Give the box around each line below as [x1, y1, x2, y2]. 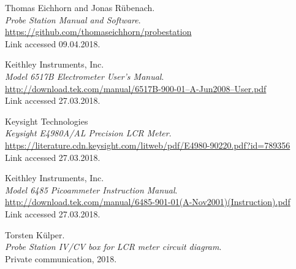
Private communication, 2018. [5, 252, 117, 265]
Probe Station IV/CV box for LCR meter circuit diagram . [5, 240, 222, 253]
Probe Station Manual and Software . [5, 13, 141, 26]
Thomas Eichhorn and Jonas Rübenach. [5, 1, 155, 14]
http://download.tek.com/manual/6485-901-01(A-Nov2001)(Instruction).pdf [5, 195, 290, 208]
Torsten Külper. [5, 228, 65, 241]
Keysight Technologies [5, 114, 88, 127]
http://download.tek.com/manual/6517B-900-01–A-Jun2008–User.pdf [5, 82, 267, 95]
